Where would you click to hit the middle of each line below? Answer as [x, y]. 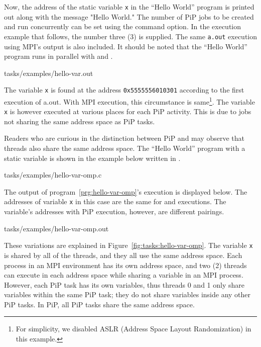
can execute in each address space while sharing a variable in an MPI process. [124, 275]
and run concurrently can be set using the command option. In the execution [123, 26]
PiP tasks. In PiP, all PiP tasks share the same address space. [99, 304]
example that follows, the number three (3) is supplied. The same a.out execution [130, 36]
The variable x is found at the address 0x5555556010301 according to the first [124, 90]
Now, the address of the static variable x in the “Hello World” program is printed [129, 7]
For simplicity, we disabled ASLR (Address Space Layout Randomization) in [134, 329]
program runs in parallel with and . [58, 56]
